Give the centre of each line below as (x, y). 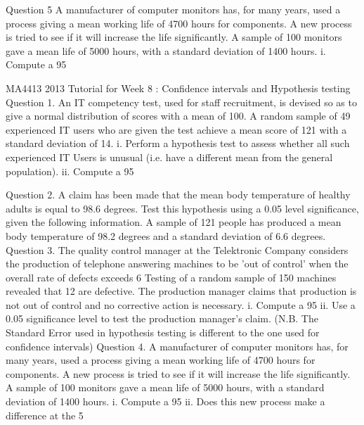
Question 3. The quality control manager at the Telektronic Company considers (177, 249)
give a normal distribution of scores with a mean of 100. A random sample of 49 (178, 116)
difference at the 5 (45, 415)
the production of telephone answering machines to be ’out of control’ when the (177, 264)
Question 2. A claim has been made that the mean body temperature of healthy (178, 195)
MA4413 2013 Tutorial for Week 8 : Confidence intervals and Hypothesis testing (178, 88)
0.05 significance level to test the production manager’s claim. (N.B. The (162, 318)
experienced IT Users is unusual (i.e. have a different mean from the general (169, 157)
